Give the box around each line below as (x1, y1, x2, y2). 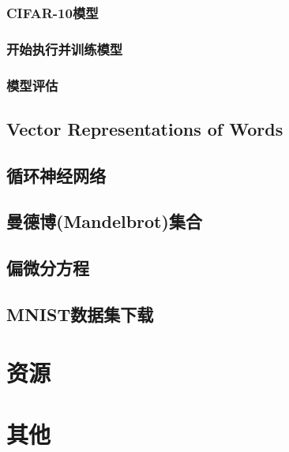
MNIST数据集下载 (6, 302, 154, 327)
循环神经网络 (6, 162, 106, 187)
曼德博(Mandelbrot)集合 (6, 209, 202, 233)
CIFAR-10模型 (6, 2, 99, 22)
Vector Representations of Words (6, 116, 283, 140)
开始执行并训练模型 (6, 39, 123, 58)
